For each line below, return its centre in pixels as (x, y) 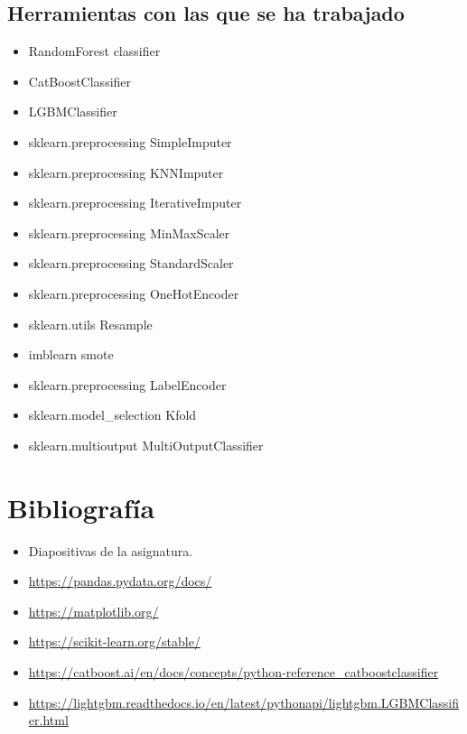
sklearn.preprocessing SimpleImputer (130, 141)
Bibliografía (81, 507)
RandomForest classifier (94, 51)
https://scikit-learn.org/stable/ (114, 641)
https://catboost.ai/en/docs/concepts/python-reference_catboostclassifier (233, 672)
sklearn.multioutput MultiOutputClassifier (146, 445)
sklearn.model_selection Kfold (112, 415)
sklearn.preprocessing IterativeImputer (135, 203)
